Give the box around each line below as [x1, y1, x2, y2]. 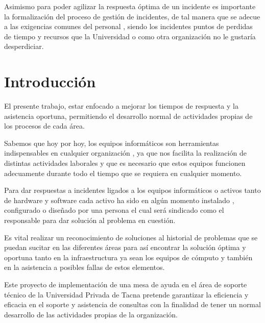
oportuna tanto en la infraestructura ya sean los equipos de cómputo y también [4, 252, 253, 262]
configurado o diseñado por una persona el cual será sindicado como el [4, 205, 224, 215]
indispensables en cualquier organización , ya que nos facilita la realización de [4, 147, 247, 158]
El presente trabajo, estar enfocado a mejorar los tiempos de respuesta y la [4, 101, 238, 111]
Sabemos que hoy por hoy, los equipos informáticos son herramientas [4, 137, 219, 148]
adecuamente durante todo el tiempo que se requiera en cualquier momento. [4, 167, 242, 178]
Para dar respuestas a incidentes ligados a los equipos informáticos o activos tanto [4, 185, 261, 195]
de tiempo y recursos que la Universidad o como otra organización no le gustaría [4, 31, 256, 41]
